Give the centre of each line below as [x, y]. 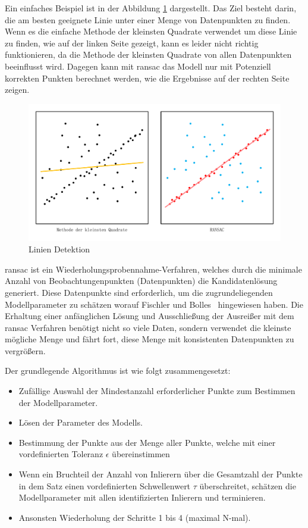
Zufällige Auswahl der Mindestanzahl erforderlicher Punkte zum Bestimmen [157, 391]
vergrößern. [25, 350]
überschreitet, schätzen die [248, 485]
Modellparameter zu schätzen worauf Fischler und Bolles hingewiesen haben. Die [154, 304]
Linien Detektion [59, 249]
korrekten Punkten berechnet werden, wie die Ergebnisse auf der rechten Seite [147, 78]
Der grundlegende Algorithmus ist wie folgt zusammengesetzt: [118, 371]
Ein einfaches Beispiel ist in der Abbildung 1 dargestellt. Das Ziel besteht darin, [151, 8]
